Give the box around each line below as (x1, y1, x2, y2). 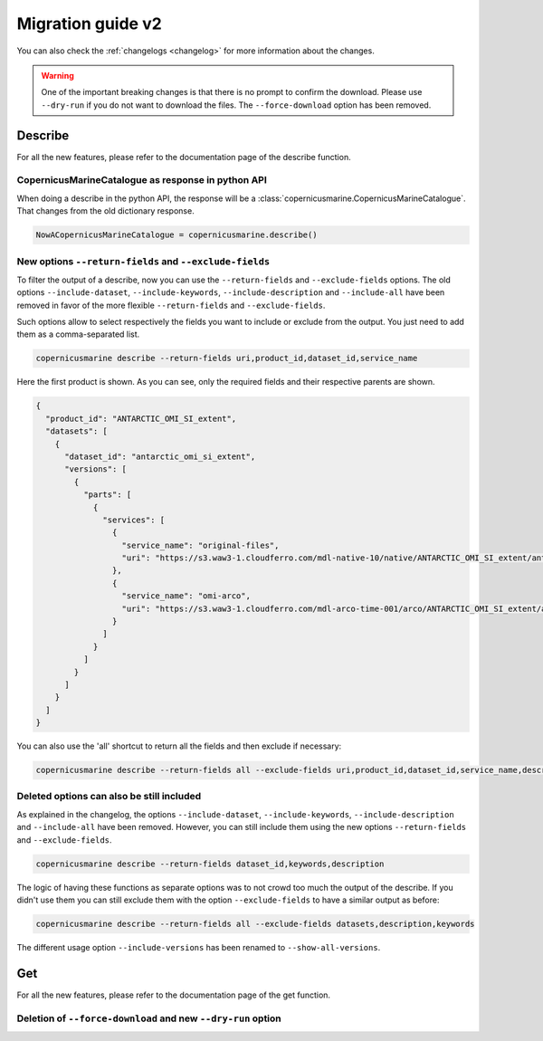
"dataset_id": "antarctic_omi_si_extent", (64, 451, 256, 462)
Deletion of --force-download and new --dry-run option (16, 1012, 282, 1025)
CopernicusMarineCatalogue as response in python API (16, 174, 267, 186)
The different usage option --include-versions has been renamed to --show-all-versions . (16, 941, 381, 952)
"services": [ (102, 514, 166, 525)
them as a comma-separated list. (16, 329, 140, 339)
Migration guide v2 (16, 14, 162, 33)
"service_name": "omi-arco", (121, 591, 251, 601)
